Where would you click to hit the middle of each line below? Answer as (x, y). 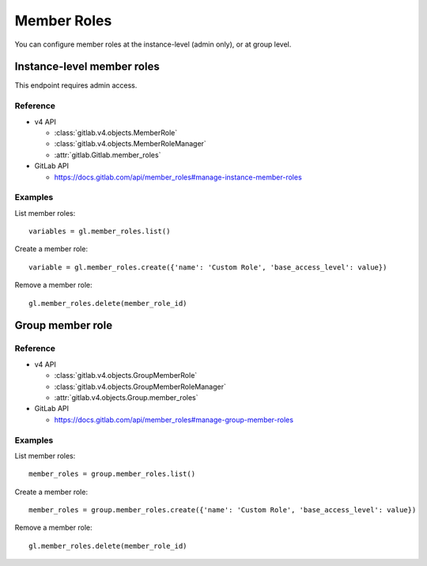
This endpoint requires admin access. (76, 85)
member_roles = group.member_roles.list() (112, 474)
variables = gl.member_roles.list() (100, 232)
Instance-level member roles (87, 67)
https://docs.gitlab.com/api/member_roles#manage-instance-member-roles (178, 177)
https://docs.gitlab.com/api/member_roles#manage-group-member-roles (174, 420)
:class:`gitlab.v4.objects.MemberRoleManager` (130, 144)
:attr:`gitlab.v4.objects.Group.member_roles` (126, 397)
